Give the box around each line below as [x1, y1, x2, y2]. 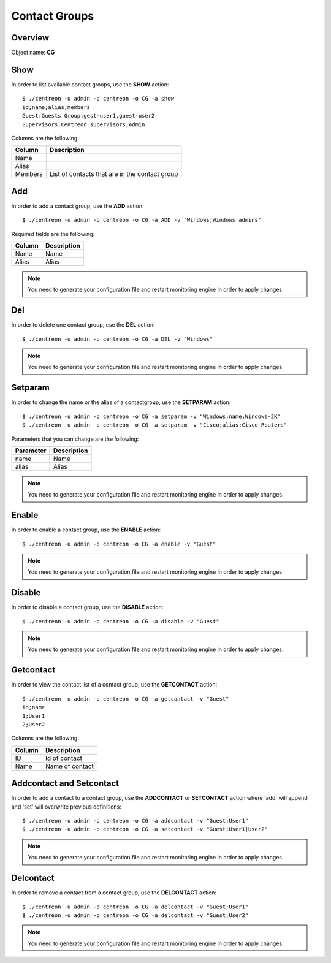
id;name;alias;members [22, 104, 91, 110]
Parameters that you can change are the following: [11, 435, 139, 443]
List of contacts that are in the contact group [49, 170, 178, 178]
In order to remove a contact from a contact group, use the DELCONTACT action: [11, 889, 217, 896]
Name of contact [45, 762, 94, 771]
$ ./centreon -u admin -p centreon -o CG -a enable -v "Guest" [22, 540, 216, 547]
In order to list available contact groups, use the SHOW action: [11, 80, 169, 88]
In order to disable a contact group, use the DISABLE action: [11, 604, 164, 611]
